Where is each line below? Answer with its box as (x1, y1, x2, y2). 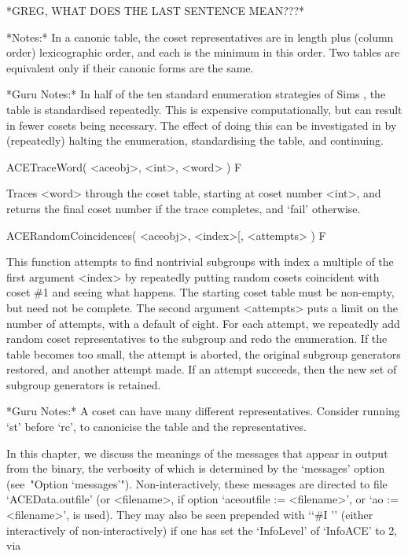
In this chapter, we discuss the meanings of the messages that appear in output (6, 444, 388, 461)
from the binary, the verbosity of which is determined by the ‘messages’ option (6, 460, 385, 477)
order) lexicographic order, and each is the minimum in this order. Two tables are (6, 44, 400, 61)
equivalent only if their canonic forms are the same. (6, 59, 254, 75)
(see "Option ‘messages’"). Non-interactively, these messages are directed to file (6, 475, 388, 492)
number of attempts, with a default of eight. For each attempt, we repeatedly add (6, 315, 400, 331)
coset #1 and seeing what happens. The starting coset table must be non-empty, (6, 284, 395, 300)
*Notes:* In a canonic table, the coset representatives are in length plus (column (6, 28, 394, 45)
